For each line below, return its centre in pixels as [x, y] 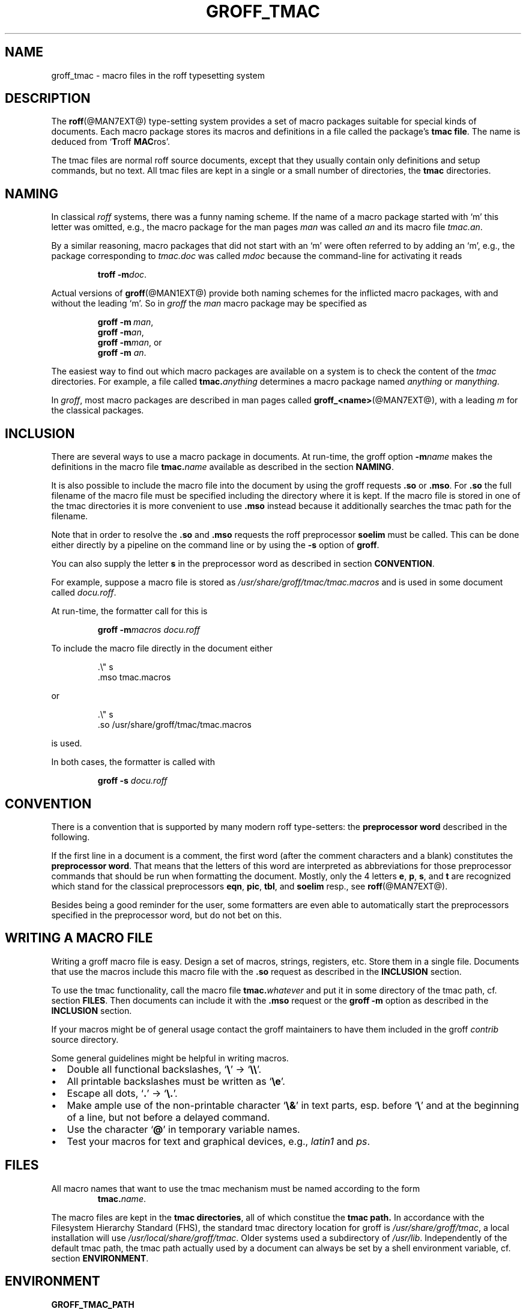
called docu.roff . [84, 593]
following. [71, 837]
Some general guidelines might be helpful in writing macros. [170, 1058]
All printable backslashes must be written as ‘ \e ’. [176, 1081]
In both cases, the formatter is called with [133, 762]
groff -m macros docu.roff [149, 630]
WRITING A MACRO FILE [79, 938]
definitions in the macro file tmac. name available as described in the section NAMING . [222, 467]
